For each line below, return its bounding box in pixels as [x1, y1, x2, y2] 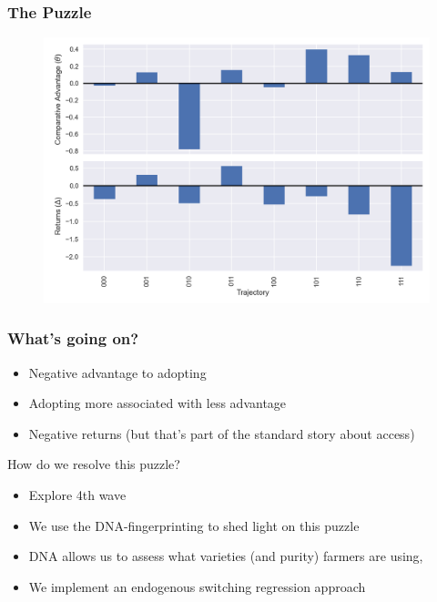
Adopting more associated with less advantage [28, 393, 287, 413]
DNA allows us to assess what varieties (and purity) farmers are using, [28, 546, 423, 566]
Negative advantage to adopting [28, 362, 207, 382]
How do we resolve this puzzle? [7, 454, 180, 474]
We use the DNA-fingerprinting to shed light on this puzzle [28, 515, 360, 535]
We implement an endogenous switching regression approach [28, 576, 366, 596]
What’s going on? [7, 327, 139, 350]
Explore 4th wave [28, 485, 127, 504]
